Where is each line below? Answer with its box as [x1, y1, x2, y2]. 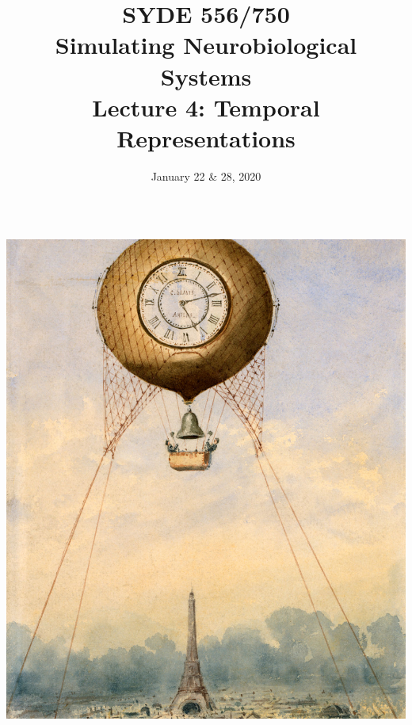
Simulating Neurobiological [55, 29, 357, 61]
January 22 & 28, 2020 [151, 167, 261, 184]
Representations [116, 121, 296, 154]
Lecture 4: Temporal [92, 90, 320, 123]
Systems [160, 59, 252, 92]
